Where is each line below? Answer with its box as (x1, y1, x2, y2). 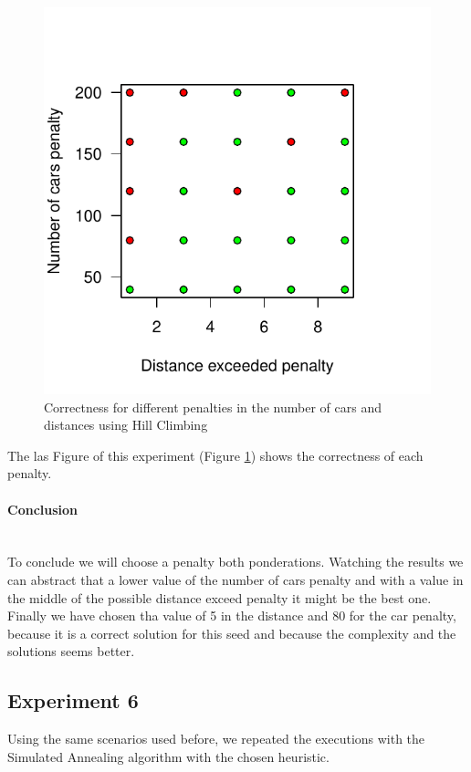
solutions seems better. (7, 642, 135, 661)
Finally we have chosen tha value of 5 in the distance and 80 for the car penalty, (7, 606, 456, 625)
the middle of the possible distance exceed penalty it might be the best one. (7, 588, 432, 607)
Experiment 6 (7, 686, 139, 715)
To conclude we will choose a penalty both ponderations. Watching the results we (7, 552, 464, 571)
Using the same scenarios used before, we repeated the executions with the (7, 729, 425, 748)
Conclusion (7, 499, 78, 518)
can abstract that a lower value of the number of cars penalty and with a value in (7, 569, 464, 589)
